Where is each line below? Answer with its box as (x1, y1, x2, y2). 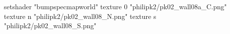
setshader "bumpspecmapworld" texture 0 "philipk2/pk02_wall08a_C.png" (4, 1, 227, 11)
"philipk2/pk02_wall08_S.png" (4, 20, 96, 31)
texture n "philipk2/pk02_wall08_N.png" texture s (4, 11, 156, 21)
